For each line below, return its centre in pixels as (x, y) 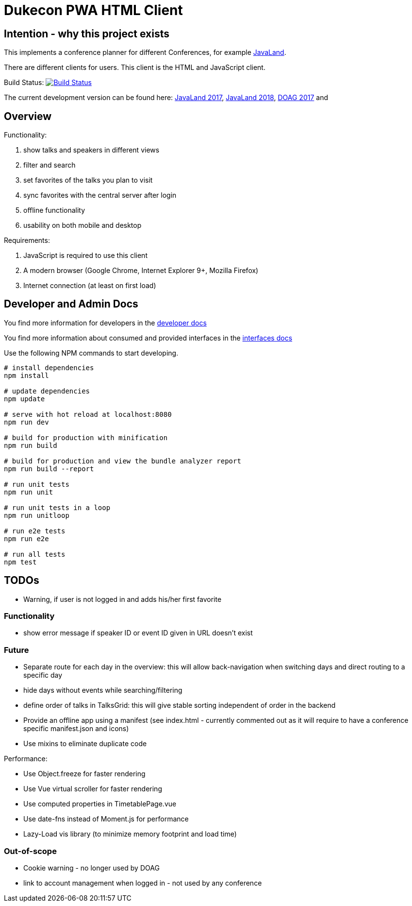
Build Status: (24, 83)
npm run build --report (49, 469)
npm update (25, 399)
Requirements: (27, 240)
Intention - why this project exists (87, 34)
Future (16, 650)
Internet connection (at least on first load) (90, 286)
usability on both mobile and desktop (82, 225)
